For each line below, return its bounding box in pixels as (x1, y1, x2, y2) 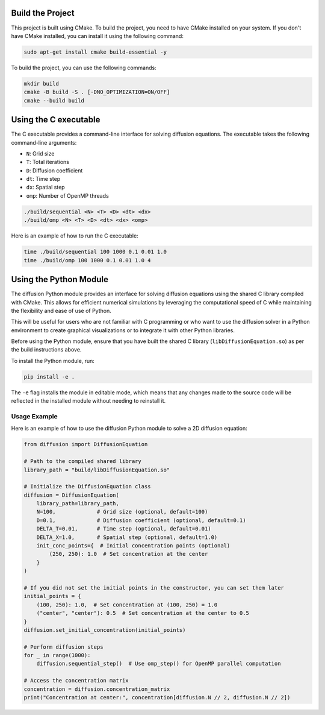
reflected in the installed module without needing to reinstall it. (11, 397, 166, 405)
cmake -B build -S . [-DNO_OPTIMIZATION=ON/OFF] (23, 89, 170, 96)
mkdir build (23, 80, 60, 87)
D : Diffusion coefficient (26, 166, 83, 174)
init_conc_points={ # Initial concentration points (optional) (36, 543, 231, 549)
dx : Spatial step (26, 184, 66, 191)
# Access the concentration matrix (23, 677, 129, 684)
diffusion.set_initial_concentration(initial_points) (23, 626, 186, 633)
